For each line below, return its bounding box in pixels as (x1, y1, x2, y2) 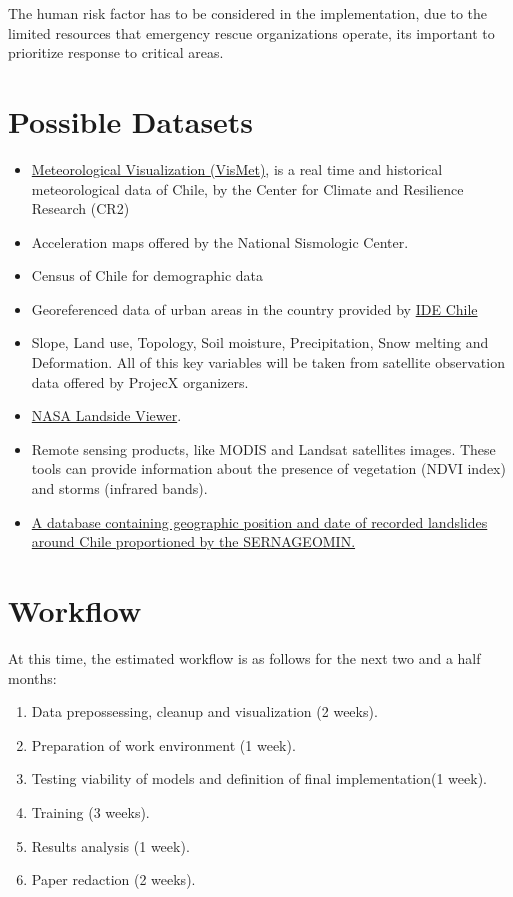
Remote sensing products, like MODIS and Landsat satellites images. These (31, 438, 496, 459)
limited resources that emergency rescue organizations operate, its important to (8, 22, 495, 43)
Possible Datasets (8, 100, 254, 141)
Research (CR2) (31, 198, 130, 219)
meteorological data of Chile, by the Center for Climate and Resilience (31, 178, 464, 199)
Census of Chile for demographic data (31, 265, 264, 286)
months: (8, 667, 57, 688)
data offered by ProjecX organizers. (31, 371, 249, 392)
